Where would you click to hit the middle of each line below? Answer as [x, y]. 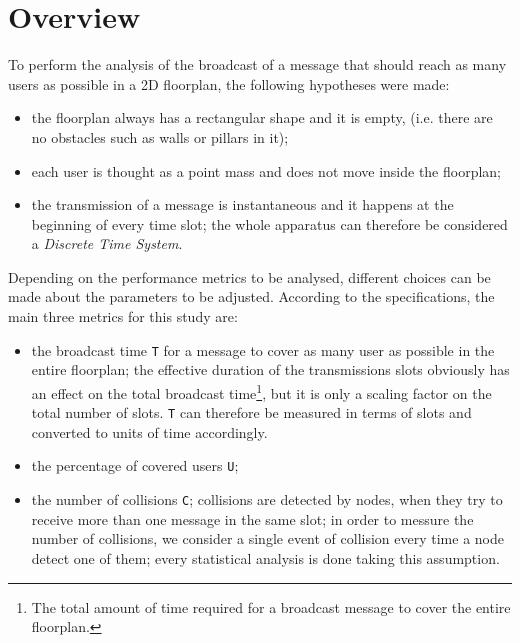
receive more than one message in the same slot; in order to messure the [252, 518]
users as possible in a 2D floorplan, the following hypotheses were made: [229, 83]
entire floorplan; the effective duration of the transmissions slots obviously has [270, 369]
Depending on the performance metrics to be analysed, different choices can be [249, 276]
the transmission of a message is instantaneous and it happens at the [242, 204]
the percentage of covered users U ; [135, 465]
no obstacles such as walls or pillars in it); [160, 136]
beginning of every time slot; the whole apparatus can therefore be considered [269, 223]
